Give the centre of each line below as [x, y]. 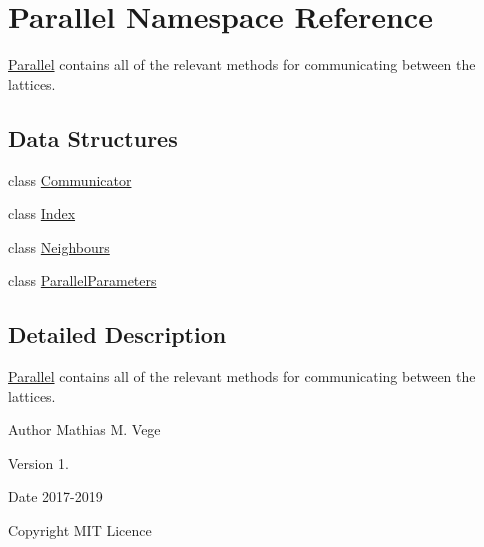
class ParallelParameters [82, 280]
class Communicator [70, 179]
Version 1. [38, 462]
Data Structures [93, 137]
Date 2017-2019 [55, 496]
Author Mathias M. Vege [84, 429]
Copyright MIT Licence [80, 530]
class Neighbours [59, 246]
